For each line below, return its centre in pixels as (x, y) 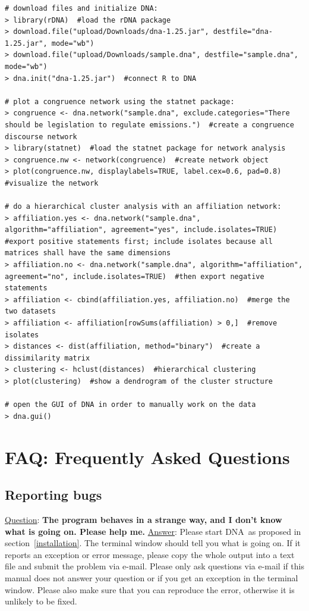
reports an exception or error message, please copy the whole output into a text (150, 554)
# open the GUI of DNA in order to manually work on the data (130, 405)
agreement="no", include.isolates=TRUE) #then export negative (135, 276)
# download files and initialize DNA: (81, 8)
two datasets (30, 311)
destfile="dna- (243, 32)
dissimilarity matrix (48, 358)
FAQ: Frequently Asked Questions (147, 457)
